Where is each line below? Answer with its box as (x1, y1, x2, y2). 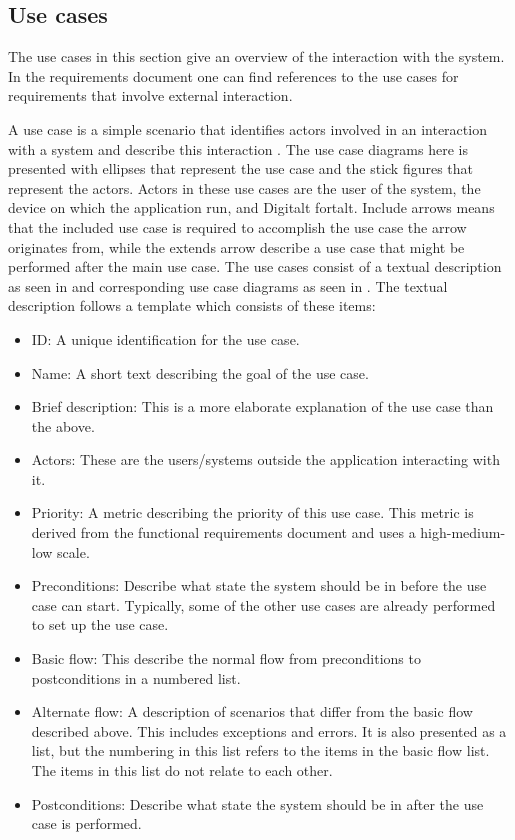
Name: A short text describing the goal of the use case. (31, 362, 369, 383)
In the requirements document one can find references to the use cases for (8, 65, 459, 86)
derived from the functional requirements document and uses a (31, 522, 416, 543)
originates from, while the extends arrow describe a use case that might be (8, 236, 465, 257)
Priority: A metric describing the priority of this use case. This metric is (31, 502, 474, 523)
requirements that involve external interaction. (8, 85, 293, 106)
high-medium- (420, 522, 506, 543)
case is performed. (31, 813, 142, 834)
